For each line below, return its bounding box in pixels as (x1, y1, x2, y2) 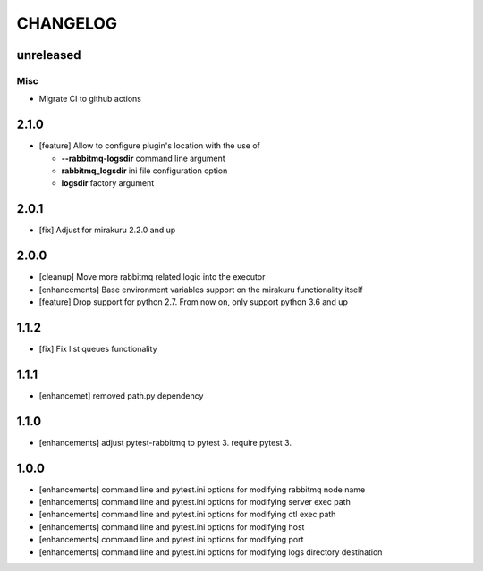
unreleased (16, 47, 81, 63)
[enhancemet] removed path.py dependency (38, 390, 204, 401)
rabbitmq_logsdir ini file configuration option (61, 165, 228, 176)
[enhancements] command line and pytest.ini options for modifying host (38, 521, 305, 532)
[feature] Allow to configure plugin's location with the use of (38, 140, 261, 151)
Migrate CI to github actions (38, 94, 142, 105)
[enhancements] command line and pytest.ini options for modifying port (38, 534, 304, 545)
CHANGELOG (16, 13, 118, 33)
